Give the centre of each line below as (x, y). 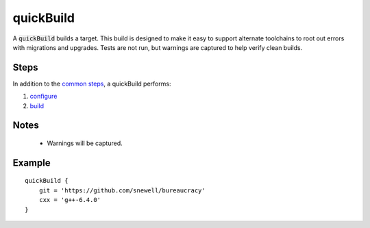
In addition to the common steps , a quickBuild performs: (92, 84)
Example (32, 163)
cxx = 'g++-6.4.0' (70, 200)
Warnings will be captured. (85, 143)
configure (44, 97)
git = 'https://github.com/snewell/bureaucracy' (122, 190)
